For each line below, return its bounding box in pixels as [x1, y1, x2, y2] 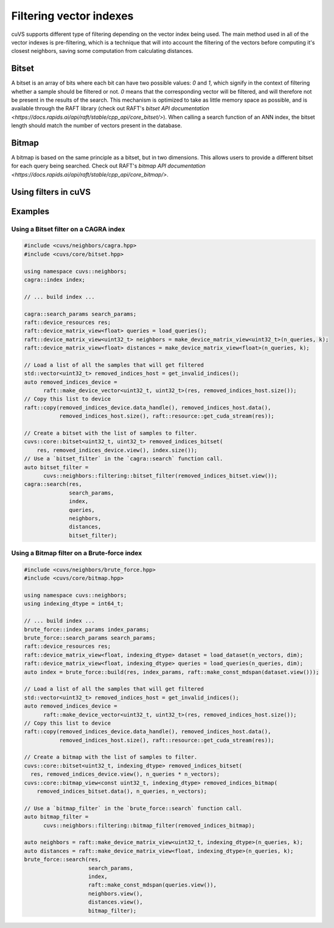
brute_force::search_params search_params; [24, 634, 156, 641]
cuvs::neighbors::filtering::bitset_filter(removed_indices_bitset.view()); [43, 473, 278, 479]
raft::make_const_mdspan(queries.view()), [88, 882, 217, 888]
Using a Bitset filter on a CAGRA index [11, 225, 125, 233]
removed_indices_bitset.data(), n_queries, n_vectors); [37, 788, 207, 795]
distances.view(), [88, 899, 143, 905]
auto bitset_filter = [24, 463, 89, 471]
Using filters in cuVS [11, 186, 91, 197]
